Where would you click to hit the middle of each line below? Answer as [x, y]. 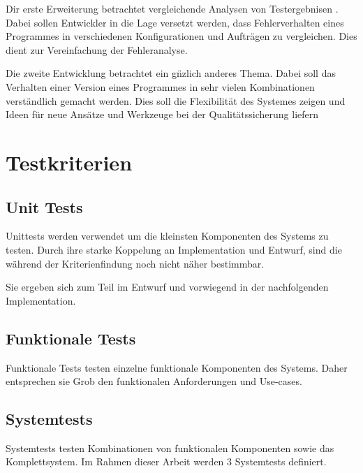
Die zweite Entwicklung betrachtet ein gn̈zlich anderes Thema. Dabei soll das [171, 73]
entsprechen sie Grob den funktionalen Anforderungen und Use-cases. [154, 381]
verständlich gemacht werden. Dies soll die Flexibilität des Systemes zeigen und [176, 100]
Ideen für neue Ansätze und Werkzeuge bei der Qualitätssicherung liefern [162, 114]
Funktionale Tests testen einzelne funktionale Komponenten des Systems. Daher [177, 367]
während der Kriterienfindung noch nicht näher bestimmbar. [135, 263]
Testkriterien [69, 162]
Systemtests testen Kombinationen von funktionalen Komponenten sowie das [170, 447]
